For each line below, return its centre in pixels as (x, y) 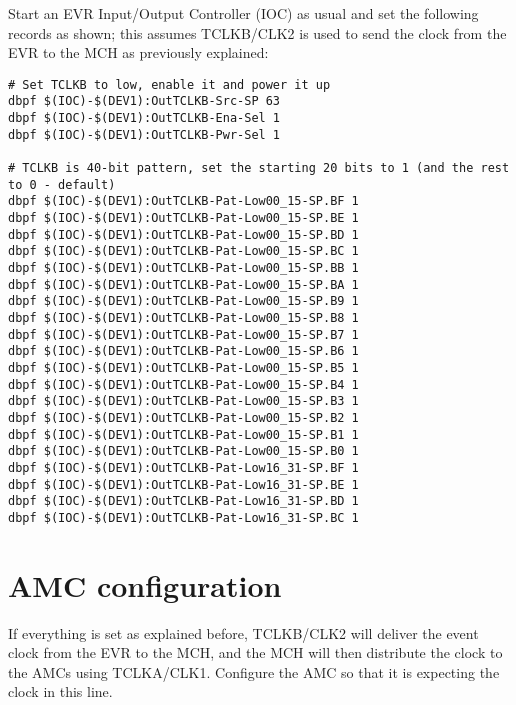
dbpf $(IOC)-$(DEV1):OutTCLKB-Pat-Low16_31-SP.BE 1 (183, 484)
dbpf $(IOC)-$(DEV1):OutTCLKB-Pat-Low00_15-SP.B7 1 (183, 334)
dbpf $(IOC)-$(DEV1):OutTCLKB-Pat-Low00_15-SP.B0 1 (183, 451)
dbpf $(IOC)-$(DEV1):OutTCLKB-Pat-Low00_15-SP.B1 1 (183, 434)
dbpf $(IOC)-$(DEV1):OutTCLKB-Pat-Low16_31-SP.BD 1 (183, 501)
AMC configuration (145, 584)
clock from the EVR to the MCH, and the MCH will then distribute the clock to (255, 652)
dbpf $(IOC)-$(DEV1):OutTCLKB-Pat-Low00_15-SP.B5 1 (183, 367)
